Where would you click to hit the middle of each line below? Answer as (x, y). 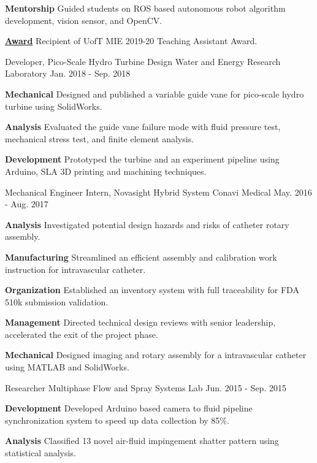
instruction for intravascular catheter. (75, 269)
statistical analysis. (40, 453)
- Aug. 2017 (27, 204)
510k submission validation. (57, 301)
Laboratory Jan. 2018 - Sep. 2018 (68, 73)
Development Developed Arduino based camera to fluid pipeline (129, 408)
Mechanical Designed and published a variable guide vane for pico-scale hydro (155, 94)
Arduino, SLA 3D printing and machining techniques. (106, 171)
